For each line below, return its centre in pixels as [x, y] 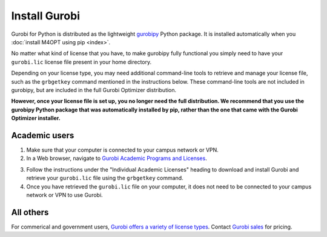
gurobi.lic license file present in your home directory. [81, 62]
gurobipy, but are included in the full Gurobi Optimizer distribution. [94, 90]
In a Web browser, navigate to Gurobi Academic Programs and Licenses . [117, 158]
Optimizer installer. [36, 118]
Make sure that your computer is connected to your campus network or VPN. [123, 150]
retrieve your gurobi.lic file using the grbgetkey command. [105, 178]
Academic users [43, 135]
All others [30, 212]
